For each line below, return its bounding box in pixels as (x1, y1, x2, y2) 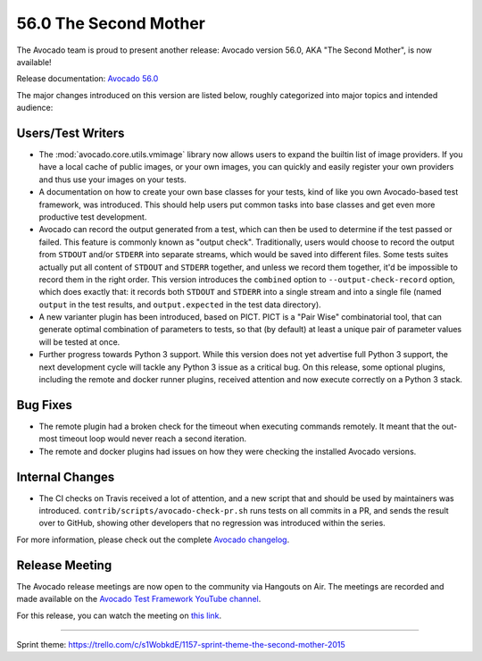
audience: (16, 103, 54, 113)
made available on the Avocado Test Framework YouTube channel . (16, 594, 262, 605)
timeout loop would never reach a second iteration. (59, 433, 247, 444)
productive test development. (38, 211, 147, 222)
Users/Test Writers (16, 125, 125, 140)
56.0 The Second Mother (16, 13, 205, 33)
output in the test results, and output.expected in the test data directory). (38, 299, 321, 310)
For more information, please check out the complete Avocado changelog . (16, 534, 290, 545)
